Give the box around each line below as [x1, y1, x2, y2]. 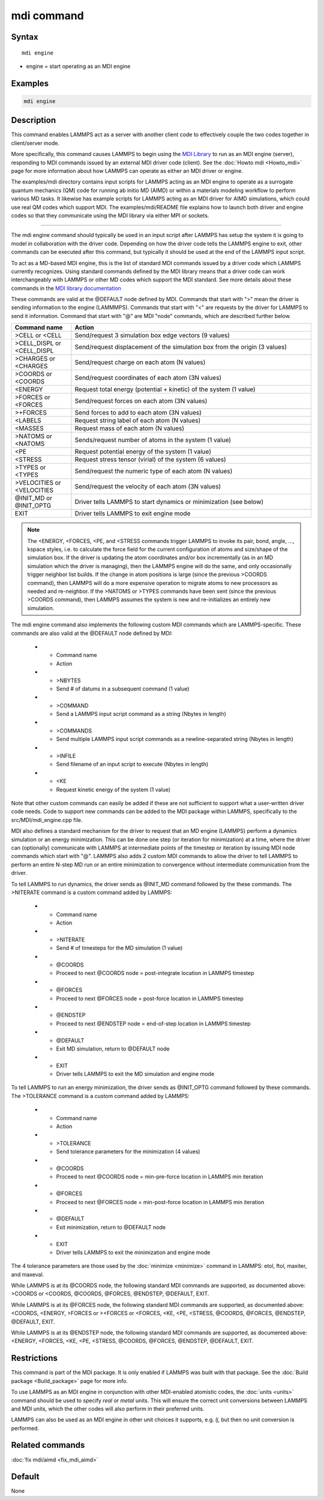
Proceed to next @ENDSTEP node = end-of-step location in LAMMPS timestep [56, 1020, 251, 1027]
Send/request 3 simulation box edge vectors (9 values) [74, 331, 230, 340]
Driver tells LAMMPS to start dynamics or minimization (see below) [74, 498, 264, 506]
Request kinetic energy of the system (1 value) [56, 786, 171, 793]
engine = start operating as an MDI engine [26, 62, 131, 70]
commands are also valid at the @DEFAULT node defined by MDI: [11, 629, 173, 637]
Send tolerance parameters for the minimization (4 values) [56, 1148, 200, 1155]
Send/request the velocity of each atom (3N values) [74, 482, 221, 491]
